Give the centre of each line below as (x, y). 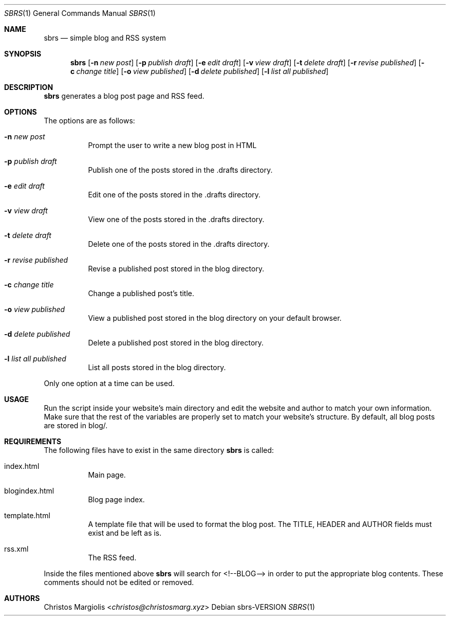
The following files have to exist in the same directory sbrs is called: (159, 450)
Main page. (107, 475)
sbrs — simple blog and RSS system (105, 38)
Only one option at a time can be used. (109, 383)
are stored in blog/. (76, 425)
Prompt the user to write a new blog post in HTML (172, 145)
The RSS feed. (112, 558)
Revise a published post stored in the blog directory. (176, 269)
